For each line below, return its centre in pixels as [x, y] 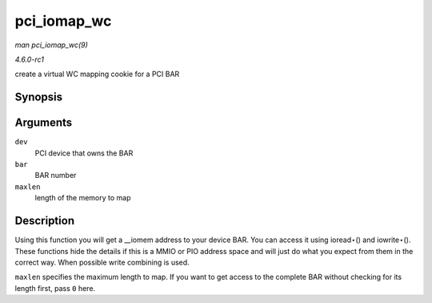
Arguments [44, 123]
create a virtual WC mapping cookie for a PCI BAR [97, 74]
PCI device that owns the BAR [84, 153]
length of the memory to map [83, 198]
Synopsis [39, 97]
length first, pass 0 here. [55, 288]
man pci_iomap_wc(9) [51, 45]
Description [45, 221]
